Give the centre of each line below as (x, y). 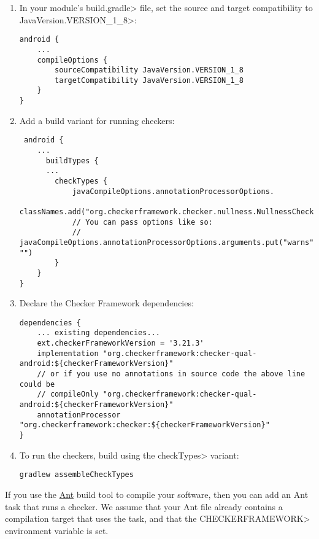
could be (37, 384)
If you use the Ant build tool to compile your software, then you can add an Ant (157, 494)
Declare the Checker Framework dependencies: (106, 303)
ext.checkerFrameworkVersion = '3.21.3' (121, 343)
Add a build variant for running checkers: (97, 120)
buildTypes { (72, 161)
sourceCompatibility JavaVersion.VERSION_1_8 (149, 70)
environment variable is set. (57, 530)
